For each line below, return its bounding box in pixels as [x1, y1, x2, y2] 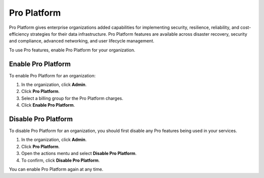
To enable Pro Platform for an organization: [9, 72, 96, 78]
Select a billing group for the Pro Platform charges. [21, 95, 124, 101]
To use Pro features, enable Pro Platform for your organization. [9, 47, 135, 53]
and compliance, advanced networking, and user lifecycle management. [9, 38, 154, 44]
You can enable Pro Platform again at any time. [9, 166, 104, 172]
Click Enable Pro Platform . [21, 102, 75, 108]
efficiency [9, 31, 29, 37]
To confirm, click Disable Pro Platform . [21, 157, 100, 163]
